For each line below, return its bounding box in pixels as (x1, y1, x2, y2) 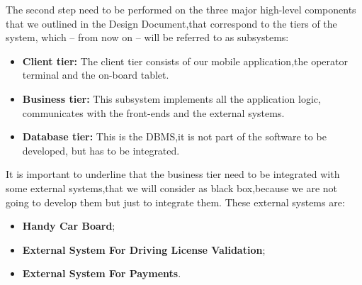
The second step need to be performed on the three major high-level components (6, 2, 356, 16)
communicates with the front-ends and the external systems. (22, 105, 285, 120)
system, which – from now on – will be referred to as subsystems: (6, 30, 289, 45)
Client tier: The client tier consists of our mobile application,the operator (22, 53, 348, 68)
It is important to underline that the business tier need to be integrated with (6, 167, 340, 181)
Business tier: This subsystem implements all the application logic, (22, 91, 321, 106)
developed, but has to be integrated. (22, 142, 180, 157)
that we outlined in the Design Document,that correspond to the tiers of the (6, 16, 337, 30)
